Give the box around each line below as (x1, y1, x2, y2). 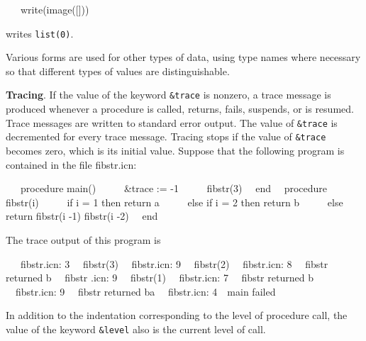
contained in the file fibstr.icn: (6, 157, 137, 172)
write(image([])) (20, 2, 89, 16)
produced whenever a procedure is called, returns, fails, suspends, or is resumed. (6, 101, 354, 116)
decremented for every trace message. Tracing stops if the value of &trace (6, 129, 326, 144)
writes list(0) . (6, 26, 74, 40)
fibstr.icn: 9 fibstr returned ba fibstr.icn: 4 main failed (15, 284, 276, 298)
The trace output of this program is (6, 232, 161, 247)
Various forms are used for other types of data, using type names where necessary (6, 50, 361, 65)
